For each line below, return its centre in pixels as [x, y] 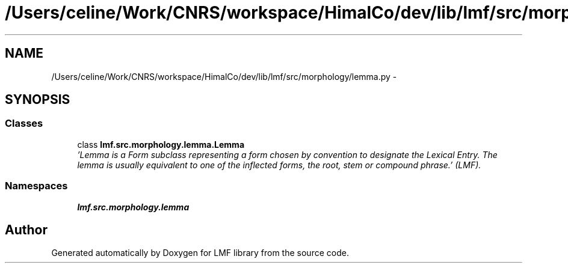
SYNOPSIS [38, 100]
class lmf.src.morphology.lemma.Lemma [161, 144]
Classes [24, 123]
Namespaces [36, 186]
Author [26, 230]
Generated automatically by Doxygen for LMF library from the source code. [200, 253]
